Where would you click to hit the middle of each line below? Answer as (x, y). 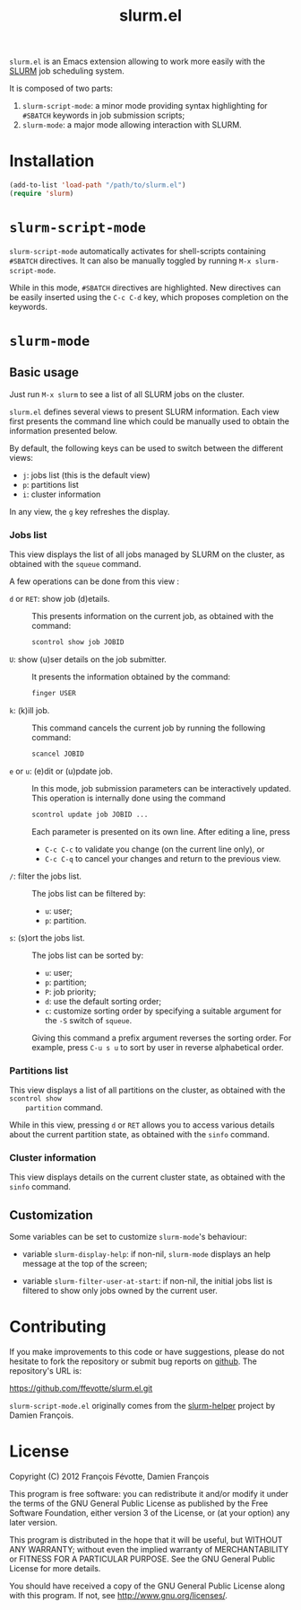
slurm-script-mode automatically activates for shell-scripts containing (138, 251)
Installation (52, 161)
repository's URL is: (46, 1370)
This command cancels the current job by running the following (149, 728)
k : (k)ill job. (30, 710)
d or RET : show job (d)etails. (60, 599)
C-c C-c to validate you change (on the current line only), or (155, 849)
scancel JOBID (58, 754)
